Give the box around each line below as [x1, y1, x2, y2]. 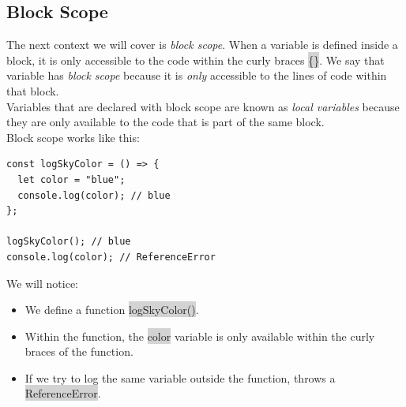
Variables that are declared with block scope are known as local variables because [6, 98, 400, 114]
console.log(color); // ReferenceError [6, 251, 216, 263]
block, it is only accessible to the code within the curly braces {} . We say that [6, 51, 385, 68]
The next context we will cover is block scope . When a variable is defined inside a [6, 36, 398, 53]
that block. [6, 82, 59, 99]
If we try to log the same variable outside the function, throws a [24, 369, 336, 386]
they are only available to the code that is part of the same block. [6, 114, 325, 130]
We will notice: [6, 274, 78, 291]
